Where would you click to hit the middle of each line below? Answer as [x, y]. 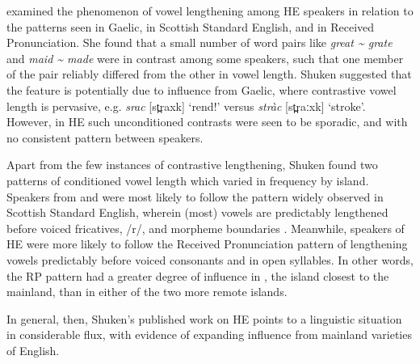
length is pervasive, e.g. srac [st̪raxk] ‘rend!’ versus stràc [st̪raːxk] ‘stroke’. [186, 106]
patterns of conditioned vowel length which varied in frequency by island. [188, 180]
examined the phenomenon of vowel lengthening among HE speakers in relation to [210, 11]
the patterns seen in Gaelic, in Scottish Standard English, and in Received [191, 26]
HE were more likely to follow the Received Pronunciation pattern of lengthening [207, 244]
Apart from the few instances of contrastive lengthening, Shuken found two [192, 165]
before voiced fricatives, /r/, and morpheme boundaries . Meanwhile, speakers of [206, 228]
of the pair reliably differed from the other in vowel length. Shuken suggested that [209, 74]
